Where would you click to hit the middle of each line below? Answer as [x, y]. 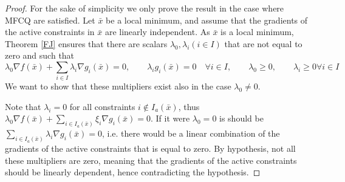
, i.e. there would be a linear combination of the [191, 133]
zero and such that [40, 55]
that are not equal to [263, 43]
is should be [241, 118]
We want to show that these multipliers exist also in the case [118, 86]
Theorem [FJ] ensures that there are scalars [86, 43]
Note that [23, 106]
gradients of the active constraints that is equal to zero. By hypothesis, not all [150, 148]
